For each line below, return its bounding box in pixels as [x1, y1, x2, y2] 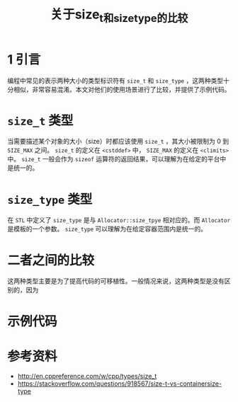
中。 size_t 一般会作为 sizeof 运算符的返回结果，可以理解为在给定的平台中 [7, 155, 227, 163]
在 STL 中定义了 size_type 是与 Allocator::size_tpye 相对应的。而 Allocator [7, 216, 231, 224]
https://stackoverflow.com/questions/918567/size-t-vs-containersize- [17, 379, 222, 388]
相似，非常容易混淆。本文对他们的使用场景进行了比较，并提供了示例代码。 [13, 85, 231, 93]
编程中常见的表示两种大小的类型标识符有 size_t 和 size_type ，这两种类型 [7, 76, 224, 85]
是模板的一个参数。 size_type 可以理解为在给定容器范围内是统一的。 [7, 224, 208, 234]
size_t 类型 [7, 113, 74, 128]
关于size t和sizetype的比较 [50, 6, 188, 25]
